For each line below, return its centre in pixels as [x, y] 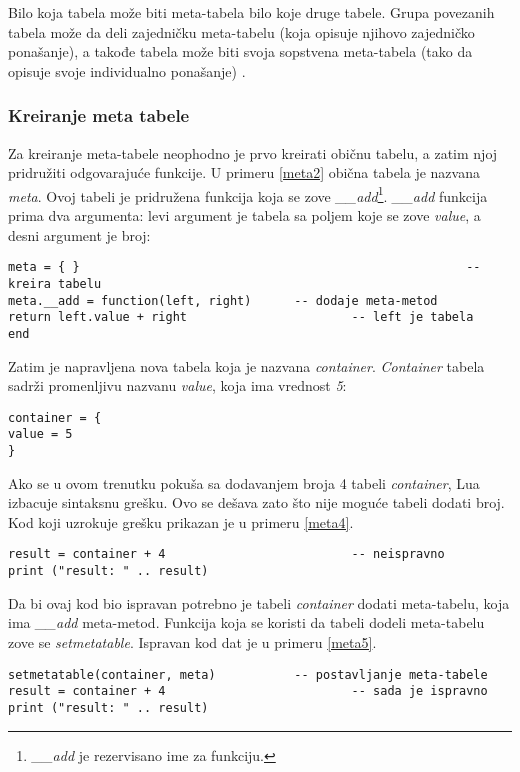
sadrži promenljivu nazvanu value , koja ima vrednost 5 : [177, 385]
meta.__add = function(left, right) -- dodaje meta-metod [223, 300]
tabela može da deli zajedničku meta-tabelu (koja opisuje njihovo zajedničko [241, 31]
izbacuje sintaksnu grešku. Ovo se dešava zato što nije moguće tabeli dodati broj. [256, 502]
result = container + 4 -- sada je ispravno [248, 691]
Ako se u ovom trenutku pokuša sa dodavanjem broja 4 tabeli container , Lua [244, 482]
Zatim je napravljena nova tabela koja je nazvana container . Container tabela [246, 365]
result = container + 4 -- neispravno [226, 554]
